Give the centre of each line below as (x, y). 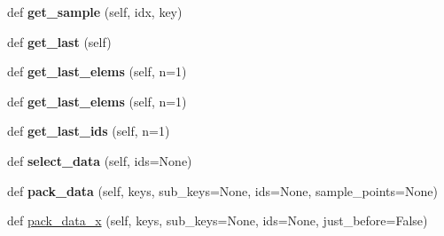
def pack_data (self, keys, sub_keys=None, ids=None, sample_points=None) (222, 190)
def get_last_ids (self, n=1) (89, 131)
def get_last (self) (59, 41)
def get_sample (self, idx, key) (95, 12)
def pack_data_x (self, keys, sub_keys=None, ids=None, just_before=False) (218, 220)
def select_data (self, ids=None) (100, 160)
